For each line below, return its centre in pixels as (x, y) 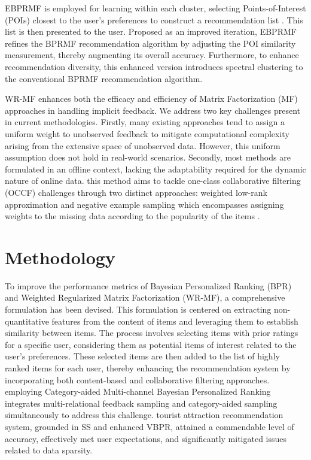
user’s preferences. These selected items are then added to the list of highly (142, 356)
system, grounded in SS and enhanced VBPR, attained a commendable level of (150, 426)
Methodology (60, 257)
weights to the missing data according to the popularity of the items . (132, 216)
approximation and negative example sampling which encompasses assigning (144, 204)
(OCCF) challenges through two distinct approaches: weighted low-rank (136, 192)
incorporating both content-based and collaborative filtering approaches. (137, 379)
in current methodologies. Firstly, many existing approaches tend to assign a (145, 122)
